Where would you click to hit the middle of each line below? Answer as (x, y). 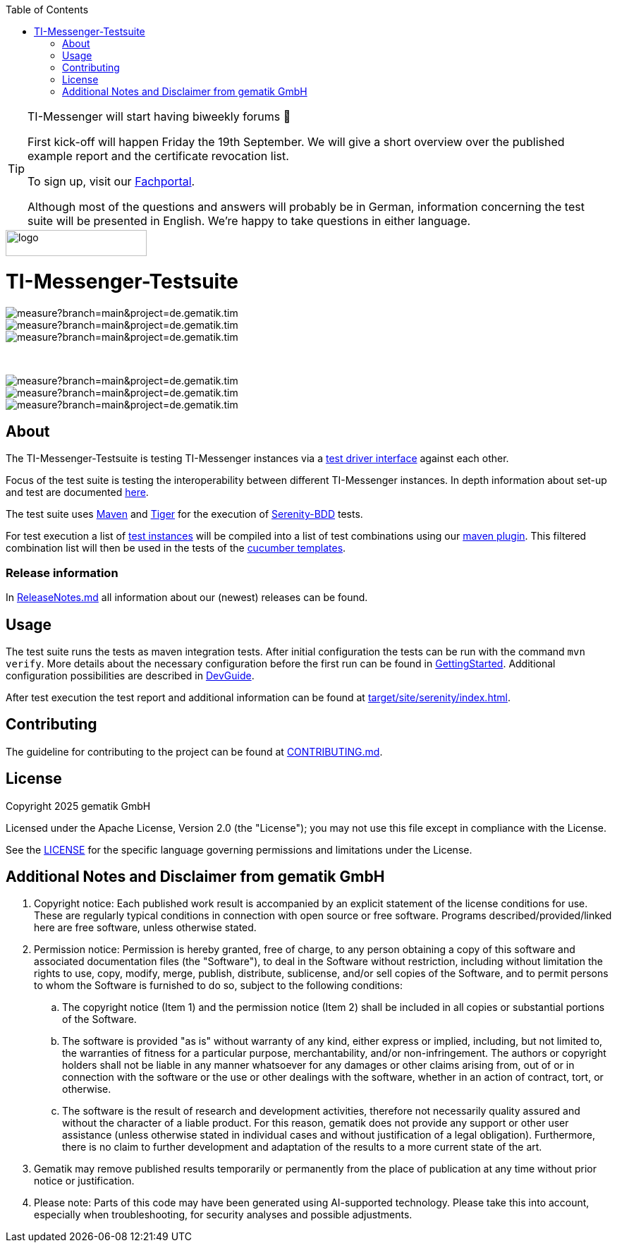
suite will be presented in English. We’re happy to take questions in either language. (249, 221)
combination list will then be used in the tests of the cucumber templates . (176, 548)
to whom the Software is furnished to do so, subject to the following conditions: (218, 986)
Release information (62, 572)
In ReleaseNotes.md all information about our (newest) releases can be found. (187, 598)
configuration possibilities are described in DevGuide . (130, 675)
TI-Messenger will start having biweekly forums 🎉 (159, 116)
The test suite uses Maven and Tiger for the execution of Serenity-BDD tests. (184, 514)
